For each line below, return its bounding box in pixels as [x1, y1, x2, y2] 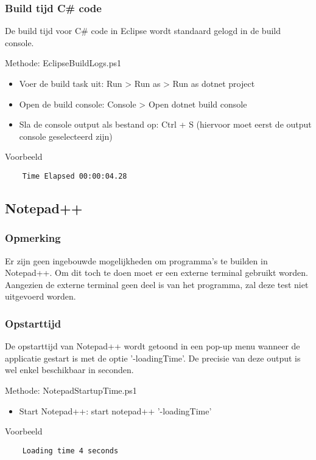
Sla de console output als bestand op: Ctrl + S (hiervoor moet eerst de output [19, 118, 312, 131]
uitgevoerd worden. [5, 290, 76, 303]
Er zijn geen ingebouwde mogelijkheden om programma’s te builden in [5, 254, 268, 267]
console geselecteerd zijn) [19, 129, 113, 142]
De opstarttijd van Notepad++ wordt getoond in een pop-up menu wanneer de [5, 340, 300, 352]
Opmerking [5, 230, 61, 245]
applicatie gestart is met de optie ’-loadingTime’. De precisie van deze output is [5, 351, 301, 364]
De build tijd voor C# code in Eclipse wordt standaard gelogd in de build [5, 24, 281, 37]
